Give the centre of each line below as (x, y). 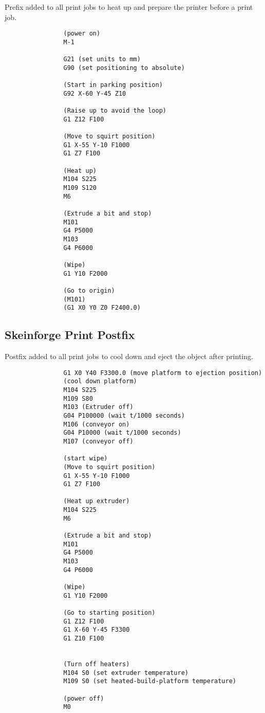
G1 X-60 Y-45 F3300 (97, 630)
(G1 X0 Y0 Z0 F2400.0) (102, 308)
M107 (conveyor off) (98, 441)
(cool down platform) (100, 381)
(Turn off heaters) (97, 664)
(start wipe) (86, 459)
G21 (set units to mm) (102, 59)
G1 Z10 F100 (84, 638)
